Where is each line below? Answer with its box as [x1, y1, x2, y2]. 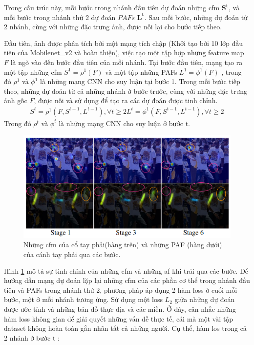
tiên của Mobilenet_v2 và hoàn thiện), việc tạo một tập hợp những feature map [4, 47, 244, 58]
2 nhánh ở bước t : [4, 332, 60, 343]
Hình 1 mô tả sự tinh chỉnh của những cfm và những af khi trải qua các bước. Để [4, 265, 249, 276]
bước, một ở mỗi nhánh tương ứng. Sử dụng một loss [4, 294, 163, 304]
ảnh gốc [4, 95, 27, 106]
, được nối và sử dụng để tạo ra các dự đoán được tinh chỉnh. [34, 95, 218, 106]
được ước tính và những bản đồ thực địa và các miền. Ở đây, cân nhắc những [4, 304, 236, 314]
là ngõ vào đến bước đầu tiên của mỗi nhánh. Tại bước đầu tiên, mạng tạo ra [10, 57, 243, 67]
